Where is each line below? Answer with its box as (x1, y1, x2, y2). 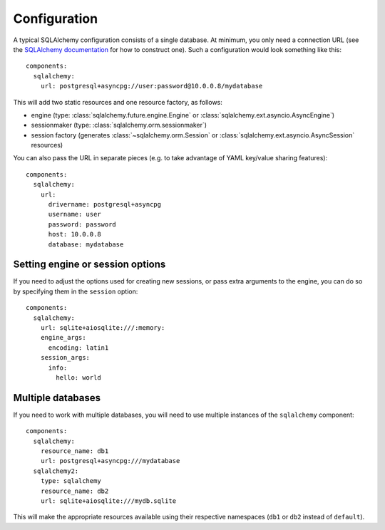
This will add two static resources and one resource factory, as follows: (13, 98, 222, 106)
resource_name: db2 (40, 487, 109, 495)
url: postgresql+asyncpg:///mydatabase (40, 457, 180, 465)
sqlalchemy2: (33, 467, 79, 475)
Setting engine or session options (13, 259, 166, 271)
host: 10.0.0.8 (48, 230, 101, 239)
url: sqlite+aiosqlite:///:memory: (40, 324, 165, 332)
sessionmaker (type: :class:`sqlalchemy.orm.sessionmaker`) (31, 121, 207, 130)
